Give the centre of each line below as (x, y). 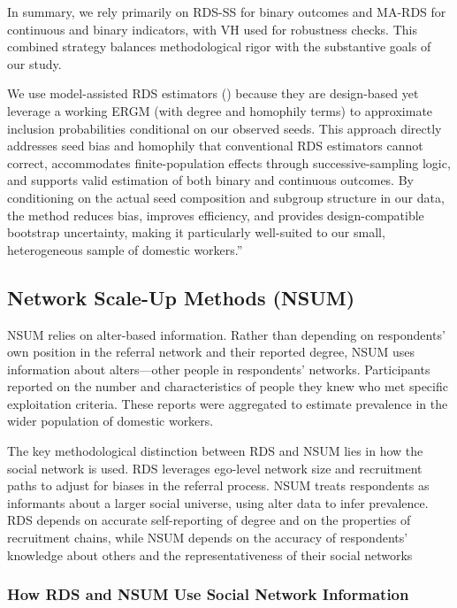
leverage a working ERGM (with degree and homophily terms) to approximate (220, 110)
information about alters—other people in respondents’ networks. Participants (219, 369)
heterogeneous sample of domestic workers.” (125, 249)
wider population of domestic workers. (110, 421)
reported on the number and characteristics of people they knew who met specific (228, 386)
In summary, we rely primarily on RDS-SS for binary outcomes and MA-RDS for (227, 12)
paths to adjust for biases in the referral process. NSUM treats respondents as (218, 485)
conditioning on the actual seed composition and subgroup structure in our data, (226, 197)
